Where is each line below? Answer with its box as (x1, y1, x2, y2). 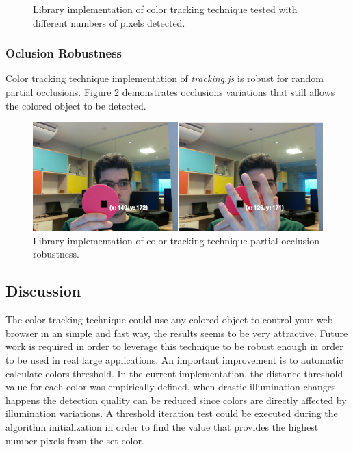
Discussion (5, 280, 81, 301)
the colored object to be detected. (5, 98, 146, 112)
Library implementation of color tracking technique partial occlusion (33, 233, 319, 247)
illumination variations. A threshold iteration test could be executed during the (5, 406, 338, 420)
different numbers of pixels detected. (33, 15, 185, 29)
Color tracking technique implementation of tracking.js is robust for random (5, 71, 324, 86)
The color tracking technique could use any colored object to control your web (5, 312, 333, 327)
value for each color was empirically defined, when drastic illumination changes (5, 379, 336, 394)
